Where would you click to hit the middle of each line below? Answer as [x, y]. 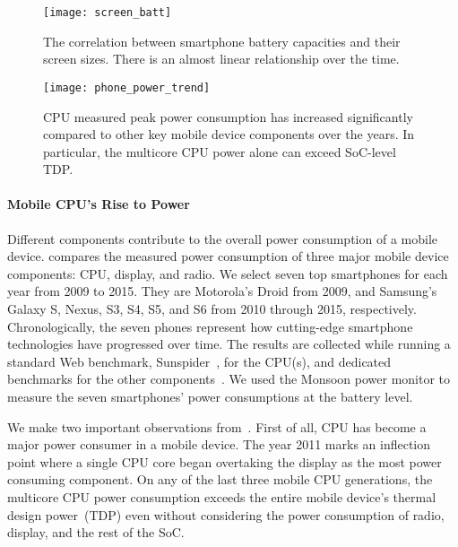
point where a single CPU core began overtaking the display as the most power [225, 461]
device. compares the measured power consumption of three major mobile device [228, 256]
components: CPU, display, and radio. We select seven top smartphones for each [228, 273]
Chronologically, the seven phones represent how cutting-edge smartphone [210, 326]
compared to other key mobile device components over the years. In [229, 134]
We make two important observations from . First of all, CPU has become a [217, 426]
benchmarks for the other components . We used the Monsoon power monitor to [229, 379]
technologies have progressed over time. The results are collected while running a [229, 344]
